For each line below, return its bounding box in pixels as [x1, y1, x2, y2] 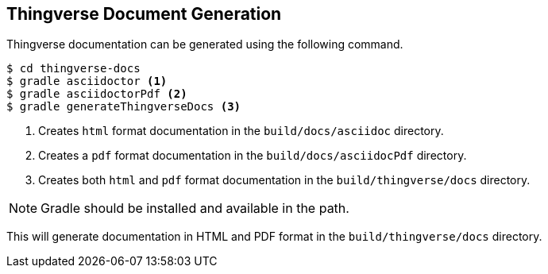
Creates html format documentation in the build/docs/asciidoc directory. [38, 124, 444, 138]
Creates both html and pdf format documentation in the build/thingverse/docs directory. [38, 173, 531, 187]
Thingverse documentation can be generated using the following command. [6, 37, 403, 52]
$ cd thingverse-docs [6, 62, 141, 75]
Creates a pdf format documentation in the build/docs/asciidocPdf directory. [38, 149, 467, 163]
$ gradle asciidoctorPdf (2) [6, 87, 187, 101]
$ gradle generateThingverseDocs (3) [6, 100, 241, 114]
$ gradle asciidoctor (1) [6, 75, 168, 88]
